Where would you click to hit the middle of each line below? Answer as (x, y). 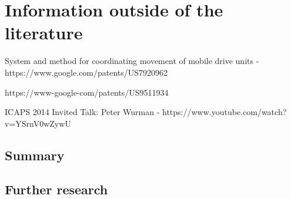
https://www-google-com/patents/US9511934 (87, 92)
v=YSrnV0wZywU (38, 123)
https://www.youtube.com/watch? (225, 112)
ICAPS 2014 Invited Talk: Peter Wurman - (82, 112)
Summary (35, 155)
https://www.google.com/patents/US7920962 (86, 72)
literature (44, 33)
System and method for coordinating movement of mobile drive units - (132, 61)
